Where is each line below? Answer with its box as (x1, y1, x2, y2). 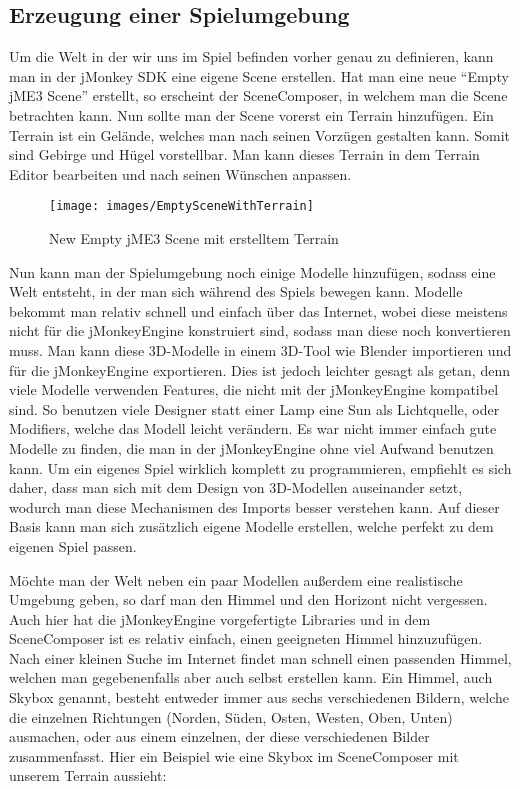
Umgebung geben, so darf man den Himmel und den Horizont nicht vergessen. (9, 589, 488, 610)
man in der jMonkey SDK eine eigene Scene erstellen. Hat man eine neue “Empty (9, 65, 509, 86)
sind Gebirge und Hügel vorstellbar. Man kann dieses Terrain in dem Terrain (9, 144, 480, 165)
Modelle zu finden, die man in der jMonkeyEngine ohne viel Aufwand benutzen (9, 437, 494, 458)
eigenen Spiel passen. (9, 535, 137, 556)
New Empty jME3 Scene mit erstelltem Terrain (49, 228, 339, 249)
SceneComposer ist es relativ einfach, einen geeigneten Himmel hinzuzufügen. (9, 628, 483, 649)
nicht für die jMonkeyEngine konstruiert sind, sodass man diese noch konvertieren (9, 320, 511, 341)
